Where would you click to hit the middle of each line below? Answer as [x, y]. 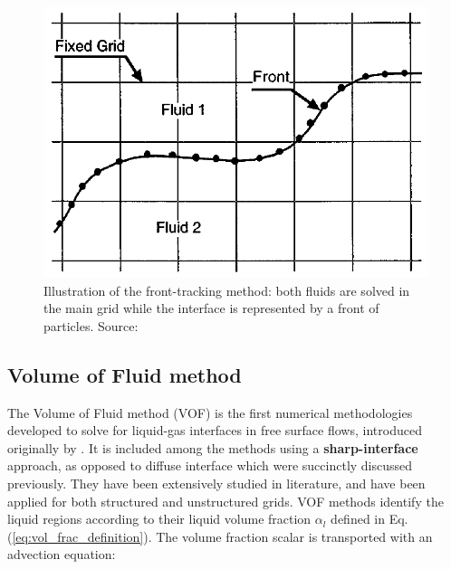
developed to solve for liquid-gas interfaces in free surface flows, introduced [215, 430]
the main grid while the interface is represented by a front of [211, 308]
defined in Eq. [369, 519]
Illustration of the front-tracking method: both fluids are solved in [227, 290]
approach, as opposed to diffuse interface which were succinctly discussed [210, 465]
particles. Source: [91, 325]
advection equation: [62, 554]
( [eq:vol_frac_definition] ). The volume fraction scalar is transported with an [220, 536]
